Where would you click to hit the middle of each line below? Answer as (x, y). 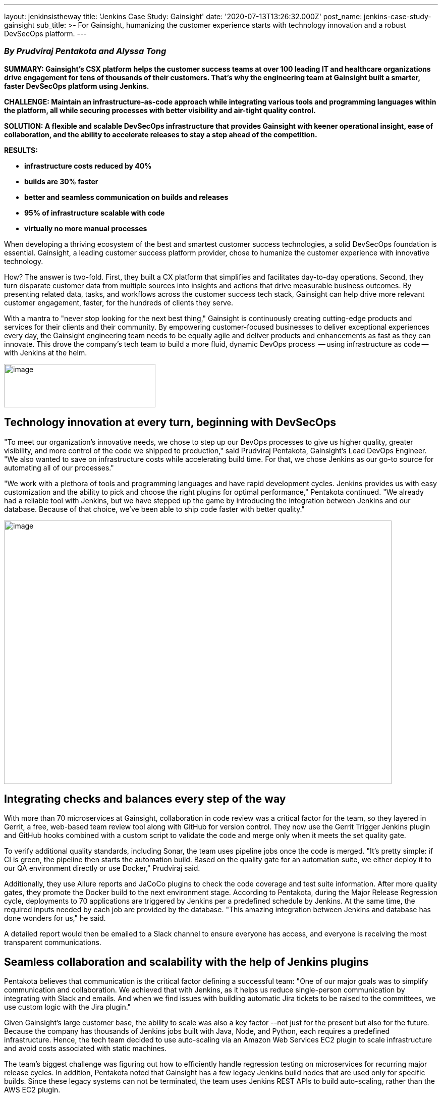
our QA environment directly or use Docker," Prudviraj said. (102, 868)
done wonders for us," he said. (55, 918)
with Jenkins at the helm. (46, 352)
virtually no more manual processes (86, 228)
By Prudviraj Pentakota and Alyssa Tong (85, 51)
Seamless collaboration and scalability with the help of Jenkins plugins (186, 962)
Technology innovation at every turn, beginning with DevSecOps (170, 423)
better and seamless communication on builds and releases (126, 197)
